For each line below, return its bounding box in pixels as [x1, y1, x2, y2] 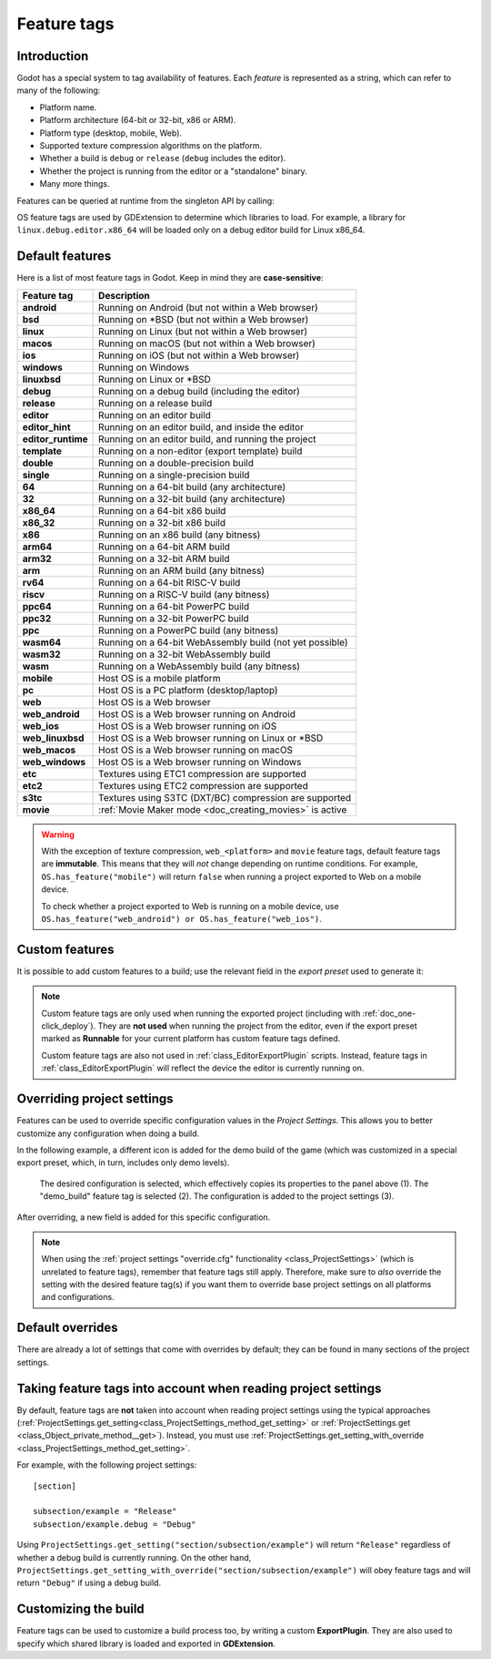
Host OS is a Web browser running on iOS [98, 720, 277, 732]
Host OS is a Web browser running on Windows [98, 755, 302, 768]
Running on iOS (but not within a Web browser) [98, 349, 300, 362]
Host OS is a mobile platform [98, 671, 221, 684]
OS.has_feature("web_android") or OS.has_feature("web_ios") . [41, 914, 322, 924]
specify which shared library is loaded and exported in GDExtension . [16, 1638, 276, 1649]
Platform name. [39, 101, 97, 113]
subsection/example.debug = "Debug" [33, 1519, 196, 1530]
